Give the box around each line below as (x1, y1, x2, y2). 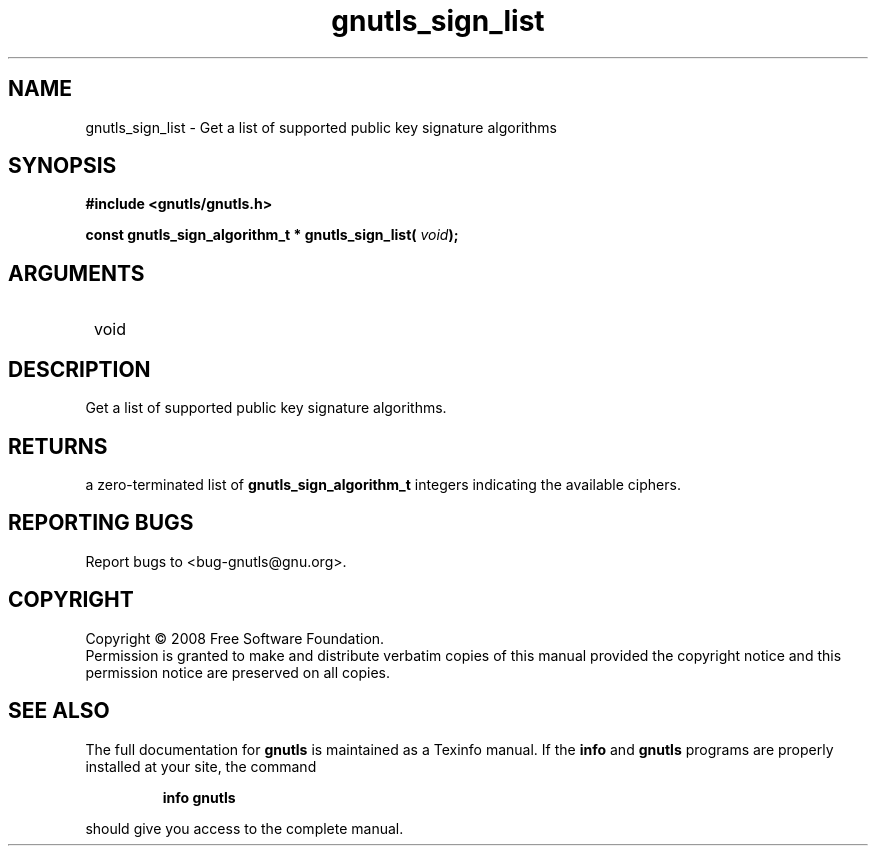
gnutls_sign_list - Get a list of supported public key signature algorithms (85, 118, 558, 136)
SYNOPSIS (8, 153, 117, 179)
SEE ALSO (8, 698, 110, 724)
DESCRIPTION (8, 356, 151, 382)
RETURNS (8, 433, 108, 459)
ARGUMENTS (8, 260, 145, 286)
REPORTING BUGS (8, 510, 194, 536)
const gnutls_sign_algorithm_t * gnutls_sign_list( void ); (85, 226, 459, 244)
